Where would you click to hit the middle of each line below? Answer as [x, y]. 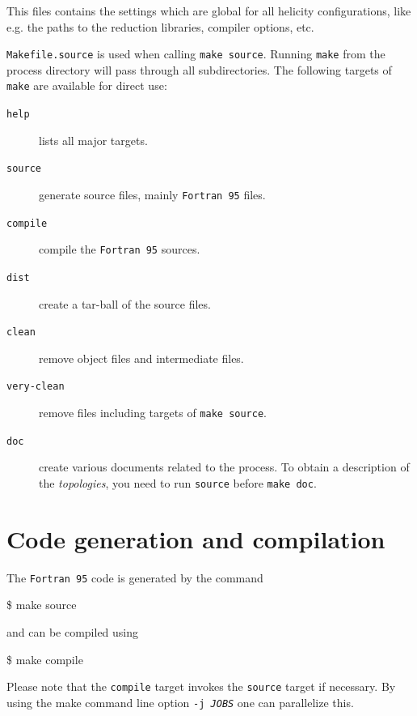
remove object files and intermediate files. [141, 358]
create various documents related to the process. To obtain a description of [224, 467]
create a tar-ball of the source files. [125, 303]
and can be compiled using [73, 632]
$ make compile [45, 659]
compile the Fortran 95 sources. [120, 249]
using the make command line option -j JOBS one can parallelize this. [180, 702]
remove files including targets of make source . [153, 413]
